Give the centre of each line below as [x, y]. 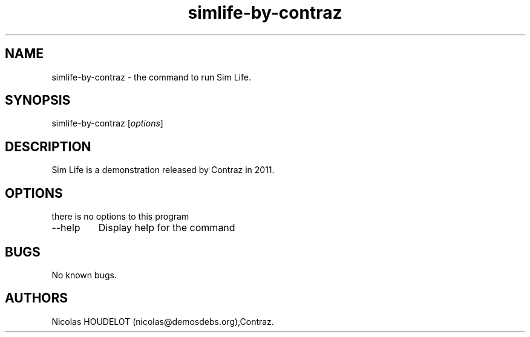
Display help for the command [167, 228]
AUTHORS [37, 298]
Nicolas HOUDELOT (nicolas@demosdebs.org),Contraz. [163, 321]
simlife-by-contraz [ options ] [107, 123]
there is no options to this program [120, 217]
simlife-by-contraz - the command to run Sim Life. [151, 77]
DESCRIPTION [48, 146]
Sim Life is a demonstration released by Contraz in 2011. [163, 170]
